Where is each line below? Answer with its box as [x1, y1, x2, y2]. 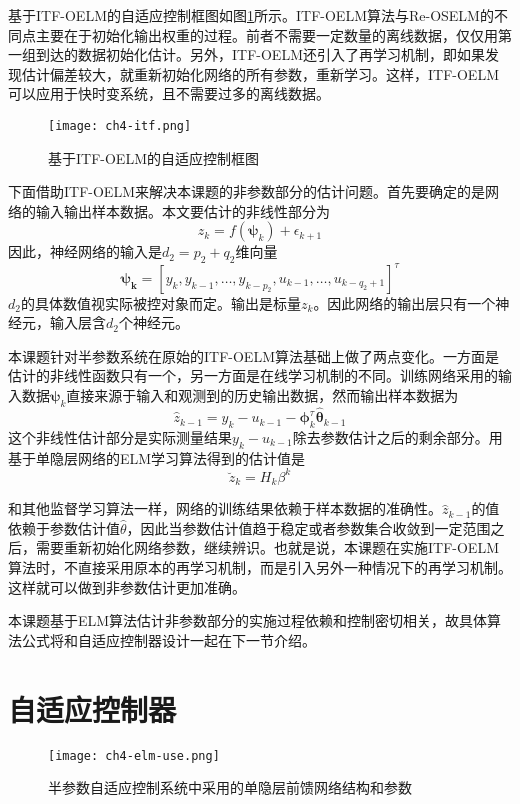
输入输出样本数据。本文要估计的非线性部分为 [35, 200, 330, 221]
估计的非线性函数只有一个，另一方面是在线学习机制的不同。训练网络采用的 [8, 365, 498, 386]
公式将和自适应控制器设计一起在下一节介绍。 [21, 629, 316, 650]
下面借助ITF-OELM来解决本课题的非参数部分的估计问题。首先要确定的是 [8, 181, 485, 202]
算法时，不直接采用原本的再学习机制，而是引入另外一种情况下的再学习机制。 [8, 557, 512, 578]
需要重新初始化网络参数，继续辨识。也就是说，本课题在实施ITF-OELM [35, 537, 499, 558]
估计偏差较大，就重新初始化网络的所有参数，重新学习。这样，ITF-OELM [21, 63, 499, 84]
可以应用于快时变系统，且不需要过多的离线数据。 [8, 83, 330, 104]
